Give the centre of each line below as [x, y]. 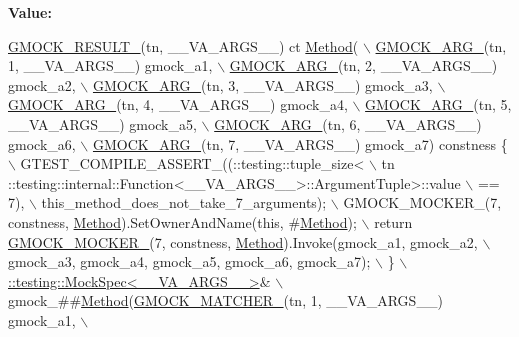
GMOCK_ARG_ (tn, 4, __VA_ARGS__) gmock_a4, [178, 104]
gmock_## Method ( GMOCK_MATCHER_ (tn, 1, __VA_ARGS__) [225, 300]
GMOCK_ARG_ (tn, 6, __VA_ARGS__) [348, 123]
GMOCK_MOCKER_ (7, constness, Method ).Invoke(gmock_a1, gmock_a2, [243, 241]
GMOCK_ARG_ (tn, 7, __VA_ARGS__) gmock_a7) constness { [300, 143]
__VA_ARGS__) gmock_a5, [102, 123]
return [393, 221]
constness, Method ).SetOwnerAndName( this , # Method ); [182, 221]
